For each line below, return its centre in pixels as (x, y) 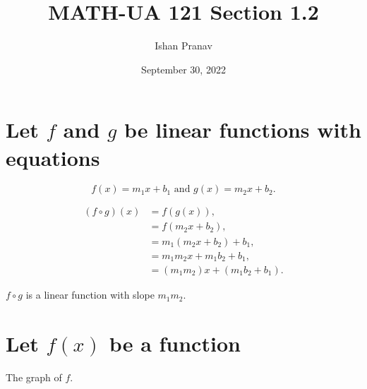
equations (53, 157)
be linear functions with (243, 130)
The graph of (34, 377)
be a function (175, 343)
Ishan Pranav (183, 46)
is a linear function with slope (90, 295)
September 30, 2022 (183, 69)
